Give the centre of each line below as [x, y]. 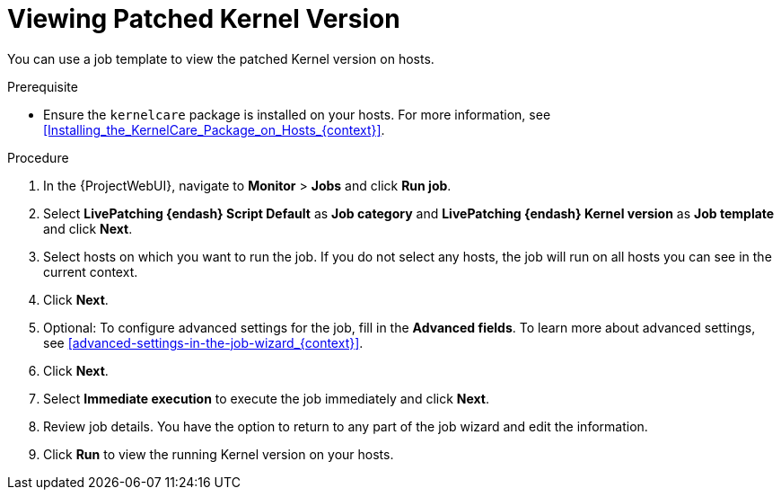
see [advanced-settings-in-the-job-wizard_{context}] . [203, 342]
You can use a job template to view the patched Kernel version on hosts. [221, 58]
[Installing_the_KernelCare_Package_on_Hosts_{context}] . [214, 129]
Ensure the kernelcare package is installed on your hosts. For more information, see [297, 114]
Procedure [38, 157]
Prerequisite [43, 86]
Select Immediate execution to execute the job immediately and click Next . [267, 398]
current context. [91, 271]
